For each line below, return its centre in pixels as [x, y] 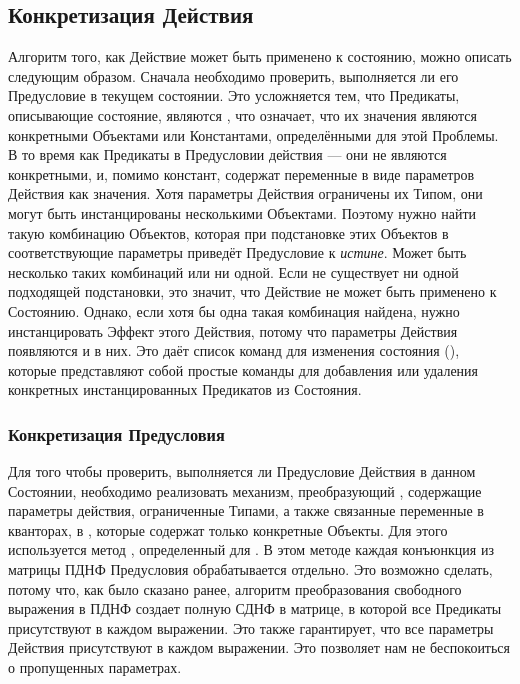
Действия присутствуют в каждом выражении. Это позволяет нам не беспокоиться [259, 647]
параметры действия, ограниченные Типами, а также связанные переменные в [246, 510]
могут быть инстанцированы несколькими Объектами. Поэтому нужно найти [242, 212]
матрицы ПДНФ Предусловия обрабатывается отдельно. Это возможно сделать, [250, 569]
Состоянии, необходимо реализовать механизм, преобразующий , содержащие [245, 490]
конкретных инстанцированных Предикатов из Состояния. [185, 389]
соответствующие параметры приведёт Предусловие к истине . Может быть [237, 252]
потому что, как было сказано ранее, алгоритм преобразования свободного [235, 588]
